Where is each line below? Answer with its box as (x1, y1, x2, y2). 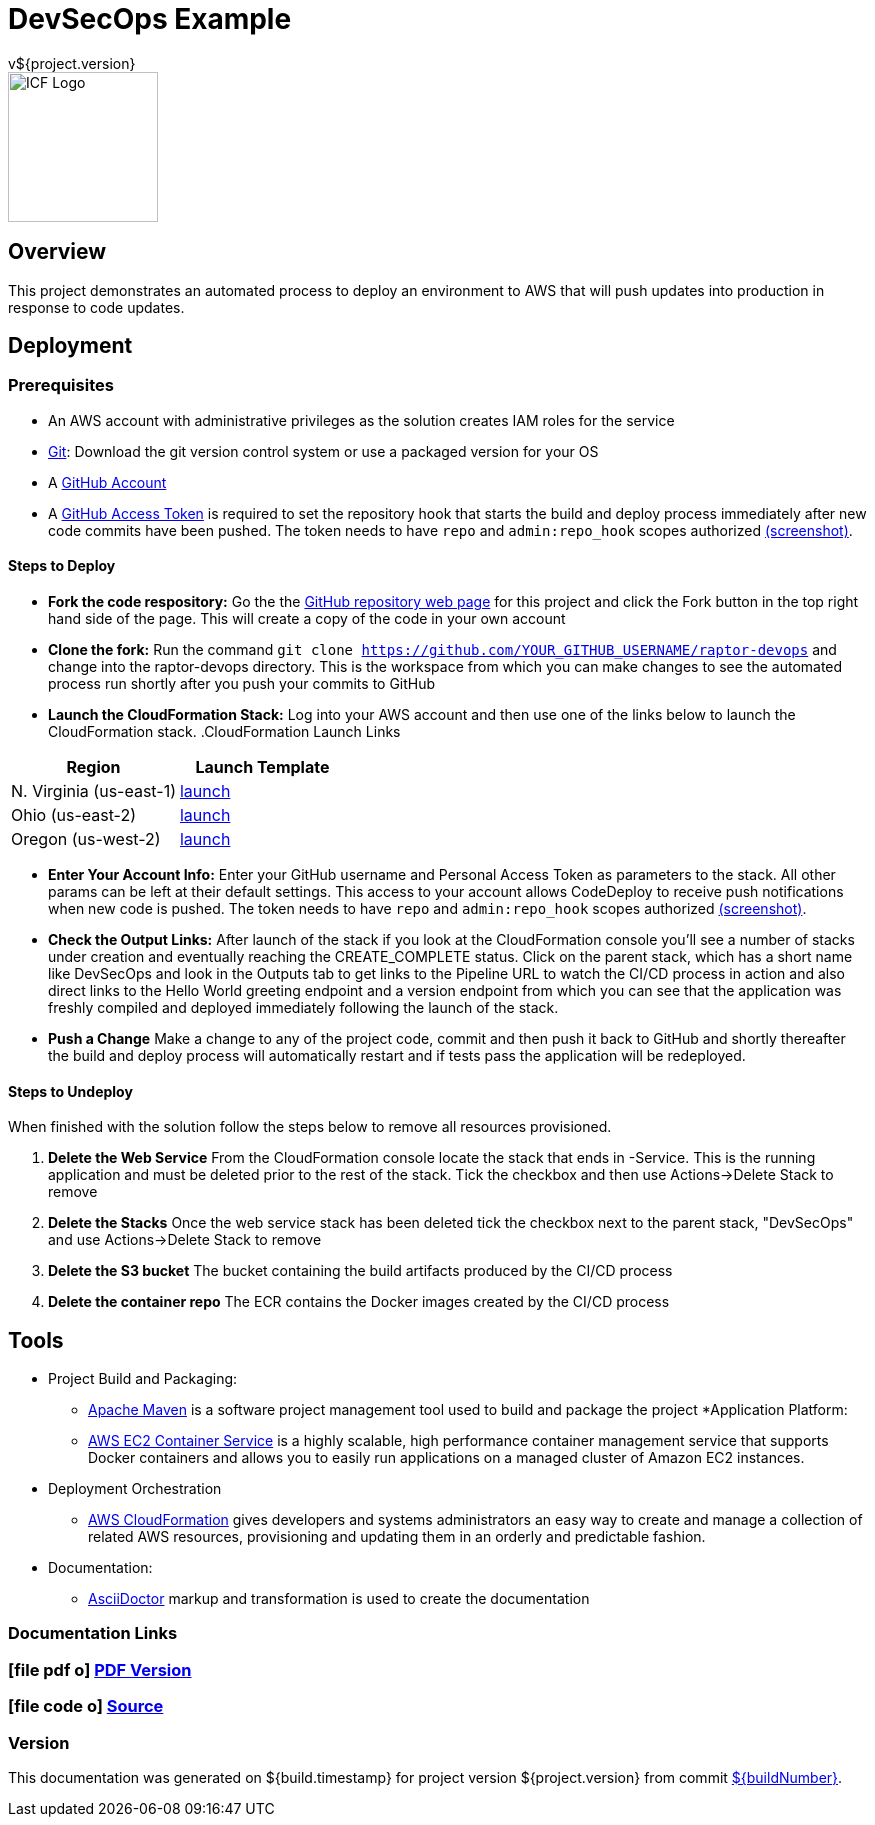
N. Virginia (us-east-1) (11, 781, 176, 802)
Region (66, 757, 121, 778)
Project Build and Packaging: (48, 1370, 238, 1388)
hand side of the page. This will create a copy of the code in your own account (48, 610, 566, 628)
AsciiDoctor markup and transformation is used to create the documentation (88, 1590, 590, 1608)
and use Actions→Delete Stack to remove (48, 1231, 322, 1249)
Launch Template (195, 757, 330, 778)
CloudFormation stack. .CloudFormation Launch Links (48, 723, 401, 741)
